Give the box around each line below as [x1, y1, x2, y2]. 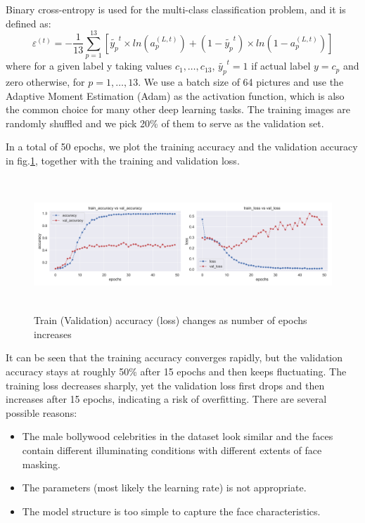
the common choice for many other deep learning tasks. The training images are [6, 102, 350, 117]
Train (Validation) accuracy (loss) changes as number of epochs [34, 313, 307, 328]
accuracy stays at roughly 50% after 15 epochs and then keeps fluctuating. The [6, 364, 347, 379]
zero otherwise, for [6, 75, 85, 89]
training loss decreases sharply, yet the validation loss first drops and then [6, 377, 325, 392]
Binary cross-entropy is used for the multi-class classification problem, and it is [6, 2, 346, 16]
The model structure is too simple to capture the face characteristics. [22, 503, 321, 518]
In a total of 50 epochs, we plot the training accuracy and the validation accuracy [6, 139, 358, 154]
